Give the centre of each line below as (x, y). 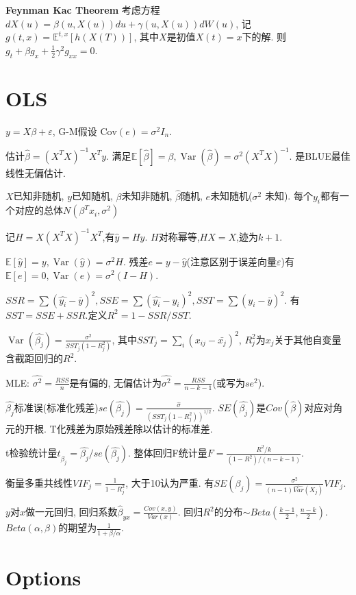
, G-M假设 (75, 131)
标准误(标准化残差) (56, 407)
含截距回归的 (34, 358)
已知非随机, (39, 196)
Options (43, 577)
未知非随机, (147, 196)
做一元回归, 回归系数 (71, 512)
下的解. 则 (264, 37)
